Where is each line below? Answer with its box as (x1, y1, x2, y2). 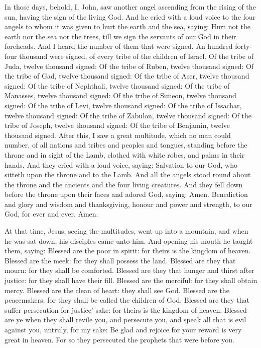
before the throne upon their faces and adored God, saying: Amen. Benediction (5, 189, 248, 199)
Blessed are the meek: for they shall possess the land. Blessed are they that (5, 255, 236, 265)
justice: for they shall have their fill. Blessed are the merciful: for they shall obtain (5, 275, 257, 286)
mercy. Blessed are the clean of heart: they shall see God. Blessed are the (5, 285, 229, 295)
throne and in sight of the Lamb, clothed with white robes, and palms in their (5, 149, 245, 160)
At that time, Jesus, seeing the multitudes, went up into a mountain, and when (5, 226, 248, 236)
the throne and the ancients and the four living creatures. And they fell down (5, 179, 243, 189)
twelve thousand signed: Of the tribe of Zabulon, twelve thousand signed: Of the (5, 110, 251, 120)
